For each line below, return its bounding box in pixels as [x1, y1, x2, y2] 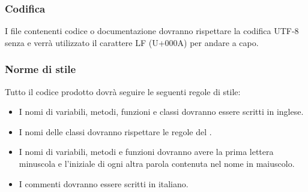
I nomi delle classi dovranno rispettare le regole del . [19, 125, 212, 138]
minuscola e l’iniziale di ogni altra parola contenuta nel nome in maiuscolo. [19, 157, 295, 169]
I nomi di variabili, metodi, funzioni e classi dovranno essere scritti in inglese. [19, 105, 304, 118]
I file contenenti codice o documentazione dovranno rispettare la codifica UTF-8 [5, 25, 299, 37]
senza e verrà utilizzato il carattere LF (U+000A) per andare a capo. [5, 36, 259, 48]
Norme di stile [5, 62, 76, 77]
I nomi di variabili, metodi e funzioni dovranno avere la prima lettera [19, 145, 274, 158]
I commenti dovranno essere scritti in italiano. [19, 177, 189, 190]
